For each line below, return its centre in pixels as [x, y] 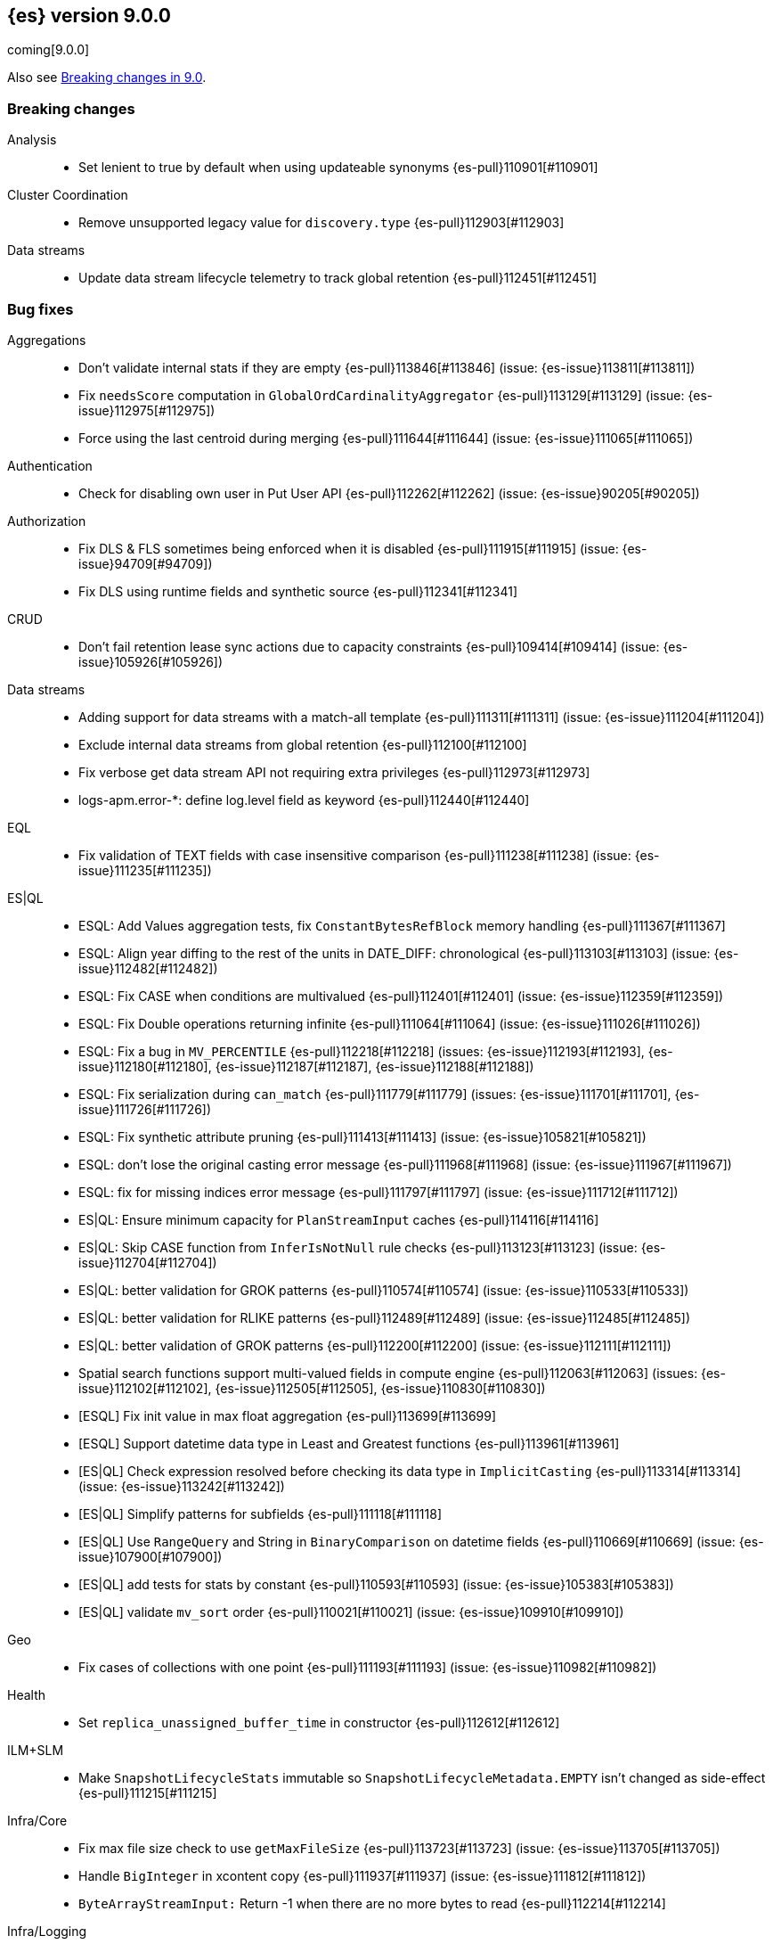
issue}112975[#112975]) [147, 410]
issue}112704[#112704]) [148, 1262]
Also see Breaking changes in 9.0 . [107, 78]
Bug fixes [41, 309]
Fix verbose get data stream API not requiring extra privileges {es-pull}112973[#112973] [334, 772]
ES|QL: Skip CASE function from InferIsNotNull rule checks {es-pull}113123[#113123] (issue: [358, 1247]
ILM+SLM [36, 1750]
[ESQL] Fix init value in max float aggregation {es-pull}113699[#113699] [288, 1415]
